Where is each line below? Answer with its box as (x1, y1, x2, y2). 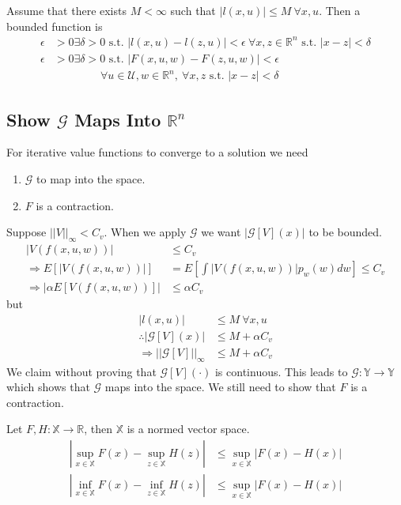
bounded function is (6, 17, 103, 34)
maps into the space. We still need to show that (104, 379, 336, 395)
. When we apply (104, 224, 187, 240)
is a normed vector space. (127, 420, 250, 437)
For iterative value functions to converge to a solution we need (6, 144, 308, 160)
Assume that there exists (6, 2, 127, 18)
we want (201, 224, 241, 240)
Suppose (6, 224, 47, 240)
